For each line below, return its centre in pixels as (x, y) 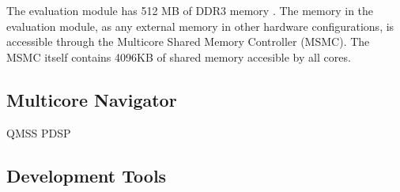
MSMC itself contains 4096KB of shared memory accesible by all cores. (179, 56)
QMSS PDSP (39, 132)
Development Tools (87, 175)
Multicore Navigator (92, 99)
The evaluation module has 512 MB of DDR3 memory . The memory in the (190, 10)
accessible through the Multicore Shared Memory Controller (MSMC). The (188, 41)
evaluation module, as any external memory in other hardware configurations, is (200, 26)
